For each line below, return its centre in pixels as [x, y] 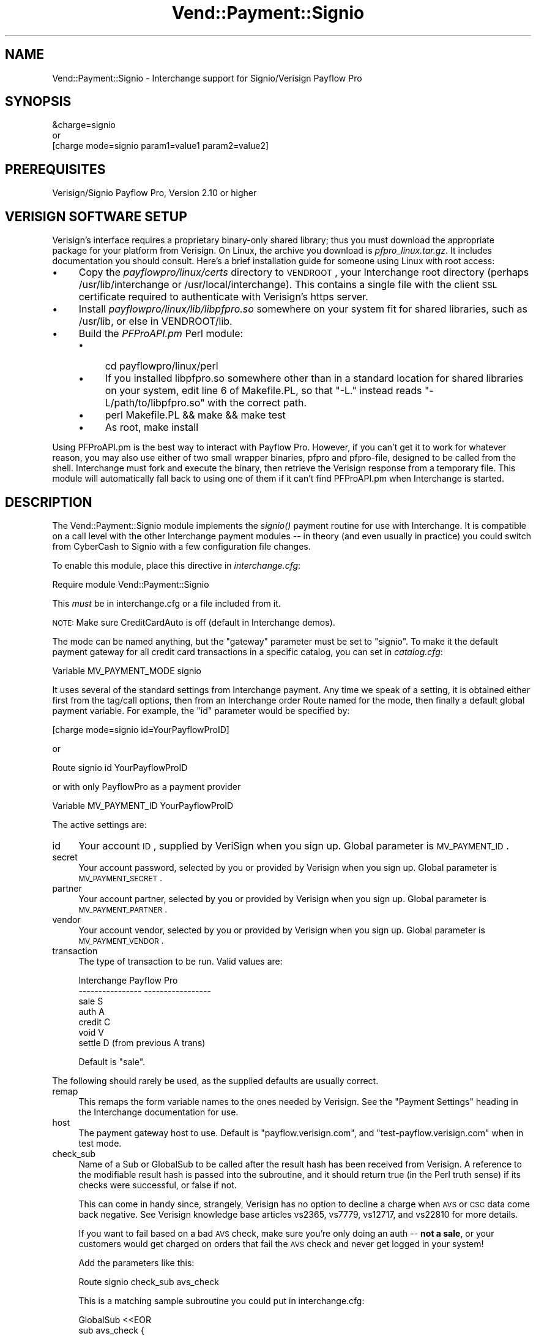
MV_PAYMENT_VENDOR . [121, 940]
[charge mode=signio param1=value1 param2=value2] [161, 146]
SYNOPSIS [38, 102]
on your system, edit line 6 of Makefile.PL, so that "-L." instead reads [263, 391]
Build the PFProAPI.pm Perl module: [161, 334]
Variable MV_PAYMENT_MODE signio [127, 670]
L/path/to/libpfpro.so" [155, 403]
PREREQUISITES [55, 169]
